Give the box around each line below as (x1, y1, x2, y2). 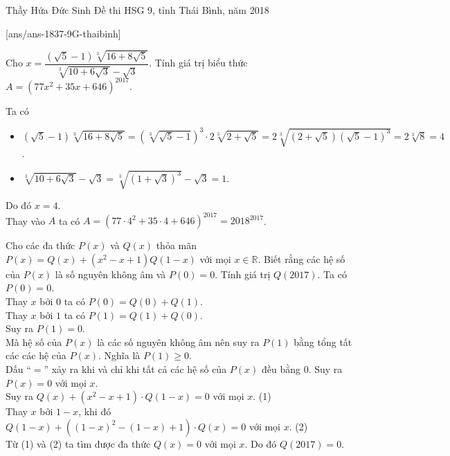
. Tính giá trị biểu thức (149, 55, 248, 70)
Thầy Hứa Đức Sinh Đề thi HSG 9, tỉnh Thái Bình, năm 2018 (6, 3, 269, 17)
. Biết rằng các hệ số (258, 251, 345, 266)
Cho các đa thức (6, 238, 75, 253)
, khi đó (78, 404, 111, 419)
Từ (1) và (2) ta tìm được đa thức (6, 436, 151, 450)
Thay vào (6, 213, 46, 228)
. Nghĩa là (98, 348, 141, 363)
